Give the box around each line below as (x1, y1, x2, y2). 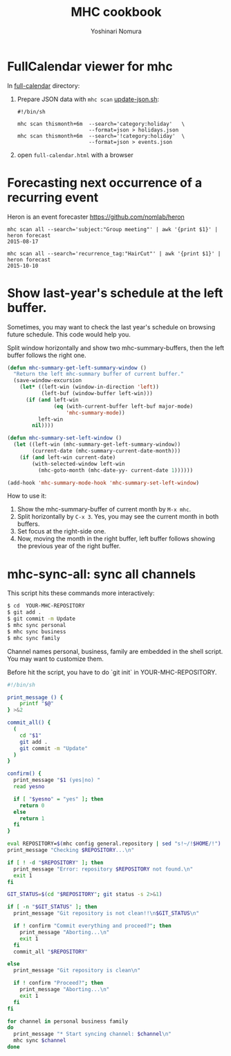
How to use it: (7, 492, 47, 500)
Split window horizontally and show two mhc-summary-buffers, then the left (7, 343, 225, 352)
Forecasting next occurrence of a (7, 174, 203, 190)
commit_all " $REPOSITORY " (13, 948, 89, 955)
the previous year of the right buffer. (17, 542, 121, 550)
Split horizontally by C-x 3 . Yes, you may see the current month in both (17, 513, 219, 521)
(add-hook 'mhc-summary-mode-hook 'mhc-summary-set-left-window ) (7, 479, 199, 486)
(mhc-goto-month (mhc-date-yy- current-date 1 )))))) (37, 466, 194, 474)
